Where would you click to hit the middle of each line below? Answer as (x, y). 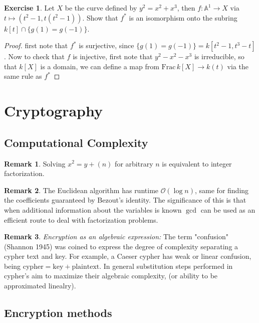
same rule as (23, 76)
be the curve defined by (101, 8)
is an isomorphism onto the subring (183, 17)
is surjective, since (106, 45)
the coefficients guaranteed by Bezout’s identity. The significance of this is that (125, 200)
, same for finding (222, 190)
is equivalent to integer (197, 163)
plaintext (86, 267)
